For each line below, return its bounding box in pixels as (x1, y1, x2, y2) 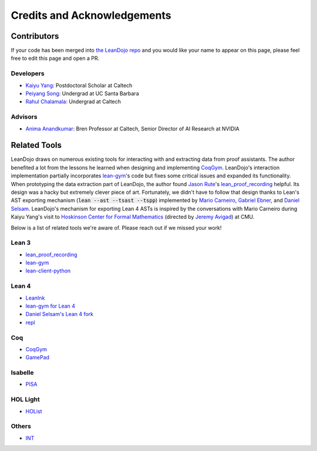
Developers (11, 69, 45, 78)
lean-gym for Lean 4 (25, 302, 76, 309)
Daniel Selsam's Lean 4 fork (25, 311, 94, 318)
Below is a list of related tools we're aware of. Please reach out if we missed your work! (11, 224, 222, 231)
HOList (25, 408, 42, 415)
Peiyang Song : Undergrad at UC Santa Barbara (25, 90, 139, 97)
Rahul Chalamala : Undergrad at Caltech (25, 98, 122, 105)
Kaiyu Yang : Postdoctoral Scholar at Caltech (25, 82, 133, 89)
